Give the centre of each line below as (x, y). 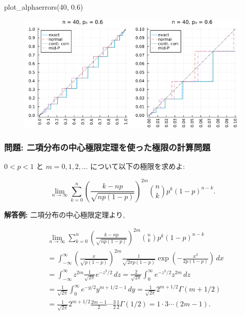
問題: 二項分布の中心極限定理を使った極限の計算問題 (107, 147)
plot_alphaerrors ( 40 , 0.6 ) (44, 7)
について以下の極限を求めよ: (138, 166)
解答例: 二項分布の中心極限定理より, (65, 214)
